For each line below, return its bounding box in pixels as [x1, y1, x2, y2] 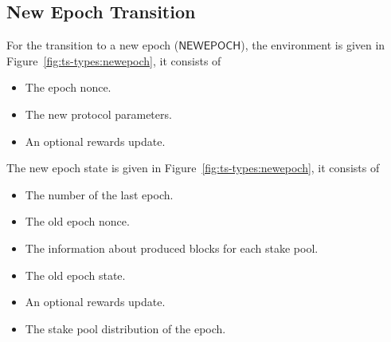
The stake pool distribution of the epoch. [25, 320, 226, 336]
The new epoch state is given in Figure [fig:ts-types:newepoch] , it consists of [6, 159, 380, 176]
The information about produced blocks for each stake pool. [25, 239, 319, 256]
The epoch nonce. [25, 79, 111, 96]
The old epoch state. [25, 266, 126, 283]
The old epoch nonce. [25, 213, 130, 230]
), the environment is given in [240, 37, 385, 53]
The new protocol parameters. [25, 105, 172, 122]
